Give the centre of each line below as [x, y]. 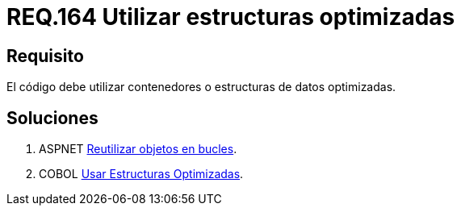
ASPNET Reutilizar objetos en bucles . [138, 149]
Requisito [45, 56]
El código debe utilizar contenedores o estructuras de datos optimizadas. [201, 87]
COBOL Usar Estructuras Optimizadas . [141, 174]
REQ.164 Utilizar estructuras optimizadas [231, 17]
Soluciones [52, 118]
